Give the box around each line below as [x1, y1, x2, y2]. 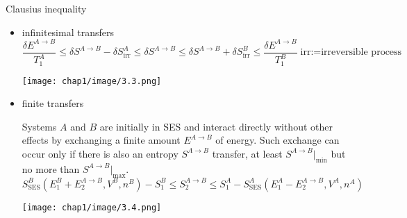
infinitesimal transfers [22, 24, 114, 39]
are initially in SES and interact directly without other [99, 119, 333, 133]
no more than [22, 161, 80, 176]
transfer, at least [212, 146, 283, 160]
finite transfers [22, 96, 84, 110]
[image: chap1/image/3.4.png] [22, 202, 162, 212]
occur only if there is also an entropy [22, 146, 178, 160]
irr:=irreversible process [300, 47, 402, 58]
